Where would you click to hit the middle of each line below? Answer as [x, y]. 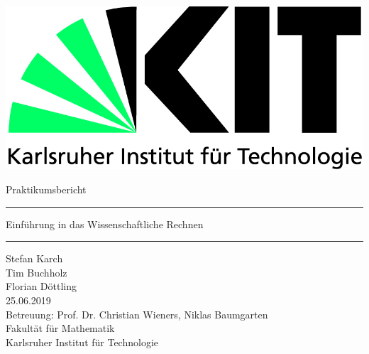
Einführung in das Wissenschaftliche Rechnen [105, 224]
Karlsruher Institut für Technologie [82, 342]
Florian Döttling [42, 286]
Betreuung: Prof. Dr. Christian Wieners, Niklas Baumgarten [137, 314]
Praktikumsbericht [46, 189]
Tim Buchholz [37, 272]
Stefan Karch [34, 258]
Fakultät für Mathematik [60, 328]
